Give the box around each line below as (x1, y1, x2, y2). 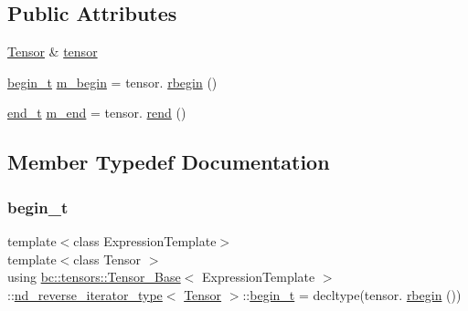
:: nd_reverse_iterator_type (7, 285, 163, 304)
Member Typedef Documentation (7, 148, 330, 176)
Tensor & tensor (7, 42, 98, 61)
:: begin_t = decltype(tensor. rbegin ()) (242, 285, 462, 304)
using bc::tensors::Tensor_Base (7, 267, 181, 286)
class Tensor (73, 249, 142, 268)
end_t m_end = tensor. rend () (7, 103, 186, 122)
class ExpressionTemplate (73, 231, 217, 250)
